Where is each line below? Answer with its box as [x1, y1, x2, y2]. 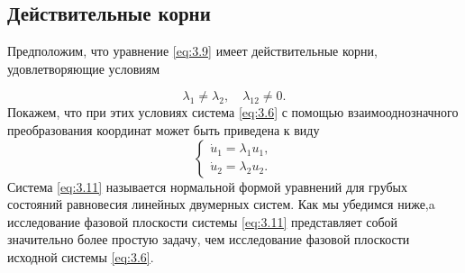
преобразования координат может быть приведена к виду [7, 120, 320, 139]
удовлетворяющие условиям [7, 59, 160, 77]
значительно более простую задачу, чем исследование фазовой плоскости [7, 230, 410, 249]
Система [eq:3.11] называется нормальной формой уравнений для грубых [7, 177, 408, 196]
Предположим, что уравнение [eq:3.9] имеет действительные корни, [7, 41, 378, 60]
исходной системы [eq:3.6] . [7, 247, 154, 266]
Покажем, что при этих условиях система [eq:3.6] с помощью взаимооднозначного [7, 103, 459, 122]
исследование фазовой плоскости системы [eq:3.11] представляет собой [7, 212, 397, 231]
